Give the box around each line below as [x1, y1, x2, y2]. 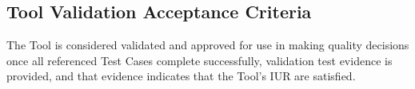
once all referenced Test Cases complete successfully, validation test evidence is [6, 52, 393, 68]
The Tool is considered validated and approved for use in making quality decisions [6, 37, 409, 53]
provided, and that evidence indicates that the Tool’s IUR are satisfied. [6, 68, 356, 84]
